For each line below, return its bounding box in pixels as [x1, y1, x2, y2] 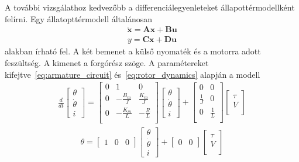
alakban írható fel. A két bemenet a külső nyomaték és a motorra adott [5, 45, 261, 57]
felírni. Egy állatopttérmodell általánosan [5, 12, 153, 25]
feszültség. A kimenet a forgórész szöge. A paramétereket [5, 57, 209, 69]
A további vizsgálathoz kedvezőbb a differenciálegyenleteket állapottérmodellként [5, 1, 295, 13]
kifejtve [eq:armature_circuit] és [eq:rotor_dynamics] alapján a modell [5, 68, 260, 80]
